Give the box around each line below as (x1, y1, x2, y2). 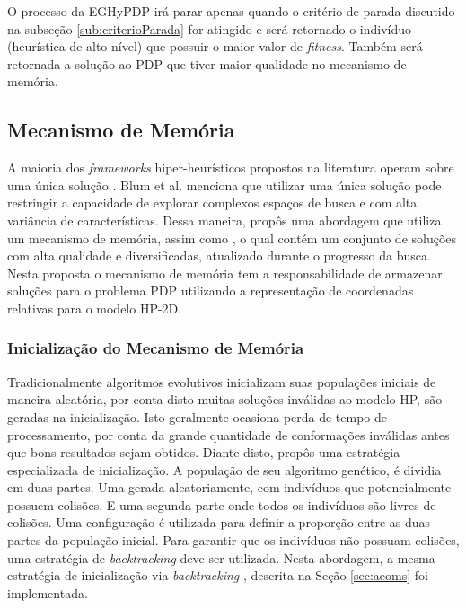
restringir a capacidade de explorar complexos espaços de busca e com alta (7, 193, 418, 212)
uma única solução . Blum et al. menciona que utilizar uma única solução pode (7, 175, 442, 194)
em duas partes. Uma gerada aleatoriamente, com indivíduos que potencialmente (7, 478, 452, 497)
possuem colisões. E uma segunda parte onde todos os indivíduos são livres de (7, 495, 436, 514)
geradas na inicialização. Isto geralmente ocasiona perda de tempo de (7, 407, 388, 426)
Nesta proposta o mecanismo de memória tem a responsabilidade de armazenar (7, 263, 443, 282)
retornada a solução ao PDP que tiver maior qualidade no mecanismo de (7, 54, 407, 73)
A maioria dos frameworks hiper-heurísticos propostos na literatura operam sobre (7, 158, 454, 177)
